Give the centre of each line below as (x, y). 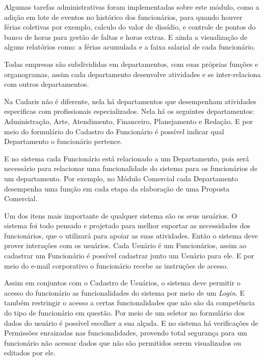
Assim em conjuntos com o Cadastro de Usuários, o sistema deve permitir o (122, 283)
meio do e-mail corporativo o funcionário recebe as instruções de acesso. (116, 265)
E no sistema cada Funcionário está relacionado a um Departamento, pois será (127, 158)
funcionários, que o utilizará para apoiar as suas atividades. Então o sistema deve (131, 235)
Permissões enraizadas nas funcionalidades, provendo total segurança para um (126, 333)
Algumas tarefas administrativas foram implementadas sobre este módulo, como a (132, 7)
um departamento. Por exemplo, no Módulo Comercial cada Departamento (121, 178)
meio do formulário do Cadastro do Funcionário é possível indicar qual (114, 131)
